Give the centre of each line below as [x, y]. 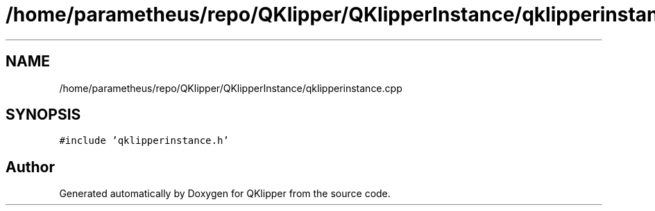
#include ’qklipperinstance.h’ [144, 141]
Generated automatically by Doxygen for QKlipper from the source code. [225, 194]
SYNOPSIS [43, 115]
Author [30, 167]
